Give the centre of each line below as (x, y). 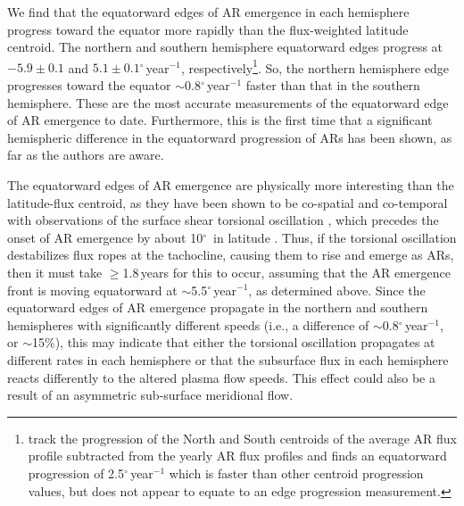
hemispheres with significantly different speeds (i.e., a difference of (188, 324)
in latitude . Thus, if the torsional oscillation (335, 237)
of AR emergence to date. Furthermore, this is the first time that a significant (220, 120)
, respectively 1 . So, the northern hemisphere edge (315, 66)
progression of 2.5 (76, 473)
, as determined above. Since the (337, 290)
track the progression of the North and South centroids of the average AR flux (242, 438)
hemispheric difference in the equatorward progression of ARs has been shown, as (230, 137)
